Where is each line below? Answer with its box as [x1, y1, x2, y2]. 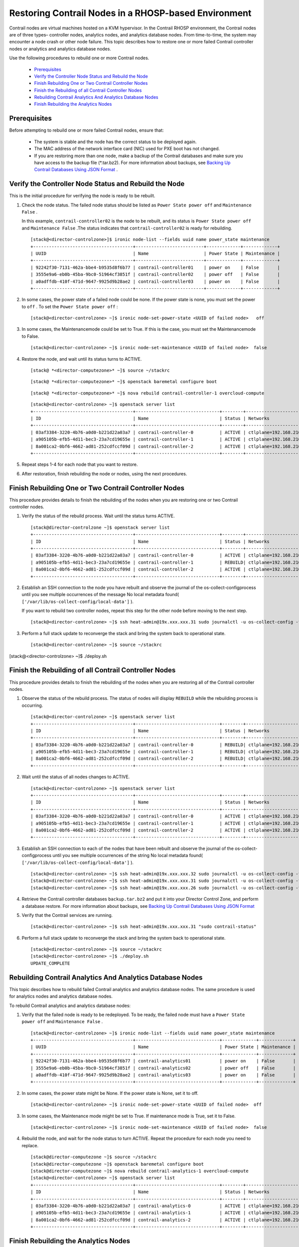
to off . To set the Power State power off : [21, 303, 118, 309]
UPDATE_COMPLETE [30, 960, 70, 966]
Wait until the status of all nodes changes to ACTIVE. [21, 774, 130, 780]
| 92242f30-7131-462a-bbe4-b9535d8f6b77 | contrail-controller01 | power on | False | [30, 264, 280, 270]
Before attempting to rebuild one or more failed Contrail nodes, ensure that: [9, 127, 164, 133]
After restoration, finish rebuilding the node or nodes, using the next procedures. [21, 470, 187, 476]
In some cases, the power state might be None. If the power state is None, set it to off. [21, 1090, 199, 1096]
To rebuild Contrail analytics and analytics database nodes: [9, 1003, 131, 1009]
